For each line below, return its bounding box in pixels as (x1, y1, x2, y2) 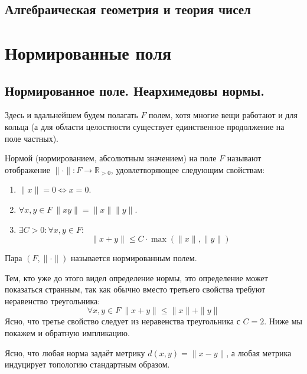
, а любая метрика (226, 346, 292, 359)
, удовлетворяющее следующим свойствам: (110, 163, 265, 175)
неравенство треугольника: (5, 294, 100, 307)
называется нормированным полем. (70, 252, 197, 264)
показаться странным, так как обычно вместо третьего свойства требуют (5, 283, 266, 295)
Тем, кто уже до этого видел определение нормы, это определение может (5, 271, 268, 284)
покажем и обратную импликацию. (5, 327, 130, 339)
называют (227, 152, 262, 164)
